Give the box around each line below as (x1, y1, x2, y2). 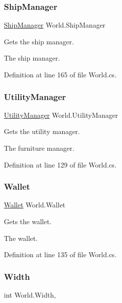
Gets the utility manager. (4, 126, 80, 136)
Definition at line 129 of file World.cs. (4, 159, 117, 169)
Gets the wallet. (4, 216, 51, 226)
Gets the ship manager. (4, 36, 74, 46)
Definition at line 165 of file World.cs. (4, 69, 117, 79)
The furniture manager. (4, 143, 74, 153)
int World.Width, (4, 290, 56, 300)
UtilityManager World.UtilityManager (4, 109, 118, 120)
